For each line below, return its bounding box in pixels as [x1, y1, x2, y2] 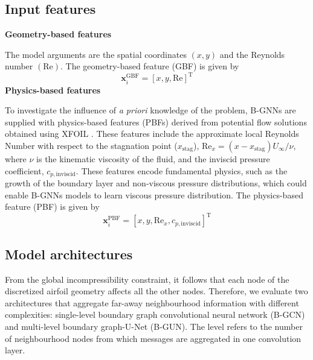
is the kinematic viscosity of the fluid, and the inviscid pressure [36, 153, 270, 165]
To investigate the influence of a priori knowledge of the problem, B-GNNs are [5, 104, 296, 116]
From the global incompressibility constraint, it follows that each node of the [5, 273, 289, 285]
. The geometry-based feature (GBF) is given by [60, 60, 239, 72]
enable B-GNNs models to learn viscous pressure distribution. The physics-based [5, 188, 303, 201]
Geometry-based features [5, 28, 112, 40]
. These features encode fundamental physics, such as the [76, 164, 288, 177]
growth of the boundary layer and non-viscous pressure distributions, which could [5, 177, 307, 189]
